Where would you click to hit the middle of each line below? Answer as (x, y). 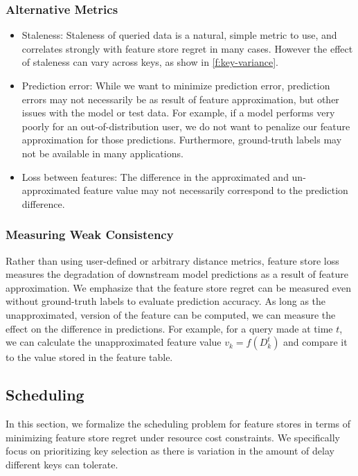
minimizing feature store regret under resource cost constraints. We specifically (173, 437)
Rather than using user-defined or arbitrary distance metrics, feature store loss (172, 260)
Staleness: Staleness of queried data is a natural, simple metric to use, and (179, 35)
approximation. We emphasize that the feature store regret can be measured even (178, 287)
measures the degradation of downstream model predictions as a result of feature (177, 274)
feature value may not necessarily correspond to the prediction (216, 190)
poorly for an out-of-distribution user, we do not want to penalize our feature (186, 126)
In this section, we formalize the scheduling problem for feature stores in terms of (178, 423)
